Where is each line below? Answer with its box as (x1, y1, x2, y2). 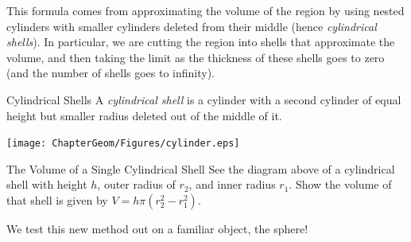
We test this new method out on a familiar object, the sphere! (6, 221, 308, 236)
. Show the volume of (289, 176, 392, 193)
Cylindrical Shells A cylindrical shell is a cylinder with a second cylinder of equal (6, 91, 401, 107)
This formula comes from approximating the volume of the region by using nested (6, 2, 405, 18)
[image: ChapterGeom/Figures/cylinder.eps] (6, 138, 240, 150)
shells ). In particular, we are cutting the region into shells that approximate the (6, 33, 395, 50)
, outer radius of (97, 176, 176, 193)
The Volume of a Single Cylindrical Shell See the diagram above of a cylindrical (6, 160, 395, 177)
